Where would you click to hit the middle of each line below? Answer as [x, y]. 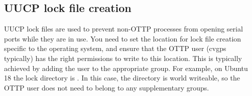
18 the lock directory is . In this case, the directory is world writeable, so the [122, 78]
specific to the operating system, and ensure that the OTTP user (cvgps [115, 48]
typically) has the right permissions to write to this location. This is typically [123, 58]
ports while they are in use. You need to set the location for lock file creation [123, 38]
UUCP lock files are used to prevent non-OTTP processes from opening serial [123, 29]
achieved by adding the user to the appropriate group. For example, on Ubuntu [126, 68]
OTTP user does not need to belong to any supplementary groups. [107, 87]
